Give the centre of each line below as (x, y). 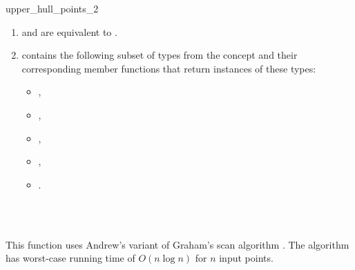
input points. (246, 258)
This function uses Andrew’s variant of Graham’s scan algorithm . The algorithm (177, 244)
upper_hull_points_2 (52, 8)
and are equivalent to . (69, 31)
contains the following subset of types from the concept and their (160, 55)
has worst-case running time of (70, 258)
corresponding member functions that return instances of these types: (169, 68)
